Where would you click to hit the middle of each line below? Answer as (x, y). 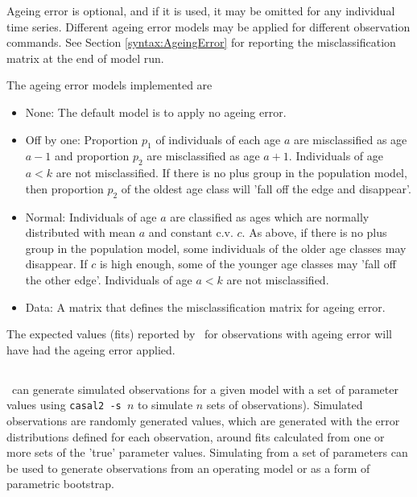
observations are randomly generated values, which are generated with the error (203, 420)
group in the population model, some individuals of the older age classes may (216, 248)
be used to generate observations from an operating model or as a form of (188, 468)
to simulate (165, 405)
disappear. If (56, 264)
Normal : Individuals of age (91, 216)
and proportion (92, 156)
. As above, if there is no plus (314, 232)
